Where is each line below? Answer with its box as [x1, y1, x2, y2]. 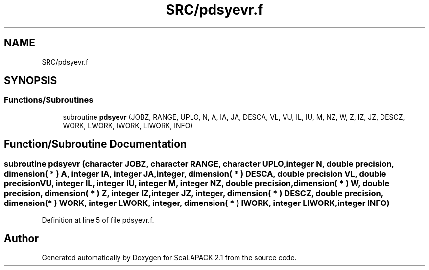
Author [4, 232, 39, 245]
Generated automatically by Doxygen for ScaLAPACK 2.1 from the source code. [42, 253, 297, 262]
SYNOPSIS [4, 74, 57, 87]
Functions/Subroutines [4, 95, 94, 105]
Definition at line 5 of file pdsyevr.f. [42, 216, 154, 225]
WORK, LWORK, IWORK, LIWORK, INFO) [63, 121, 193, 130]
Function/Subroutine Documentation [4, 138, 187, 151]
